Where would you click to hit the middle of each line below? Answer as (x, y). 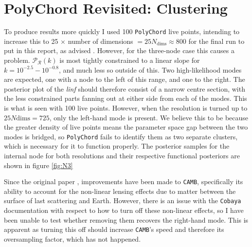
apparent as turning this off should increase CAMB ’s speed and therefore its (114, 229)
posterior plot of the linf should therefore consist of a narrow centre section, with (125, 88)
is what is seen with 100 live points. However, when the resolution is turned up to (126, 107)
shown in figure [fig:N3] (38, 165)
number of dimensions (100, 41)
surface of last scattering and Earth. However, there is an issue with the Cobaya (123, 200)
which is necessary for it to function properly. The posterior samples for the (117, 146)
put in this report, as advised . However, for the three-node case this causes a (119, 50)
